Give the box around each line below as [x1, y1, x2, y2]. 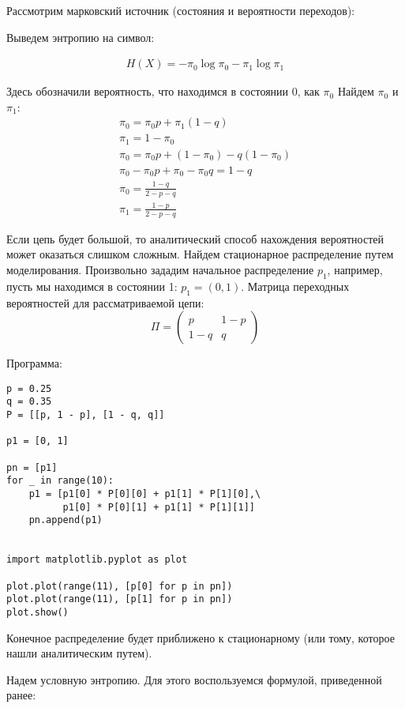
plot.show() [6, 606, 69, 618]
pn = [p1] [6, 461, 58, 473]
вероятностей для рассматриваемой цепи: [6, 294, 204, 311]
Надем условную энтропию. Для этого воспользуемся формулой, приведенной [6, 671, 382, 687]
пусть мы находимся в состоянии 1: [6, 277, 178, 294]
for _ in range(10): [6, 475, 114, 487]
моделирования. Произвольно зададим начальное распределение [6, 261, 314, 277]
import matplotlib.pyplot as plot [6, 554, 188, 566]
